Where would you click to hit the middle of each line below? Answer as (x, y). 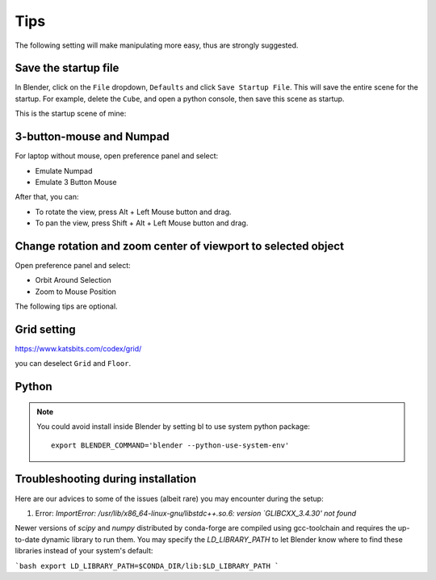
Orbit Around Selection (73, 280)
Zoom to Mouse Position (76, 292)
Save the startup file (67, 68)
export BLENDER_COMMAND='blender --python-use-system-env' (170, 445)
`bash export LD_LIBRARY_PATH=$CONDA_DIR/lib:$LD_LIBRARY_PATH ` (147, 566)
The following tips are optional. (66, 306)
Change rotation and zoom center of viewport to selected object (180, 246)
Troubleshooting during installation (106, 479)
